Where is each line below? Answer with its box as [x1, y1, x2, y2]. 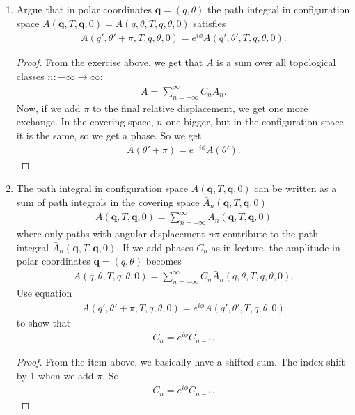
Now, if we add [16, 100, 81, 115]
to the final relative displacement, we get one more [92, 100, 308, 115]
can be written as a [254, 181, 337, 196]
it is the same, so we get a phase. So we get [16, 127, 202, 142]
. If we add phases [116, 240, 194, 254]
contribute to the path [223, 226, 318, 241]
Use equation [16, 285, 72, 300]
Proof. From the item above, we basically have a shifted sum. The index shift [16, 354, 345, 368]
